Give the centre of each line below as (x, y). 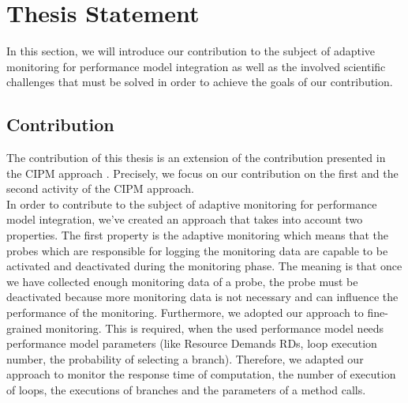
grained (24, 328)
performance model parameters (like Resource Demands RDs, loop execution (192, 343)
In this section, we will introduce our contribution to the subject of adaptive (191, 51)
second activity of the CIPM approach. (100, 188)
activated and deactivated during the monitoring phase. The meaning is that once (204, 266)
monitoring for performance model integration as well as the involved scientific (196, 66)
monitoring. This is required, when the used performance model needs (215, 328)
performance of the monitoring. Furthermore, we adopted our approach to (185, 313)
